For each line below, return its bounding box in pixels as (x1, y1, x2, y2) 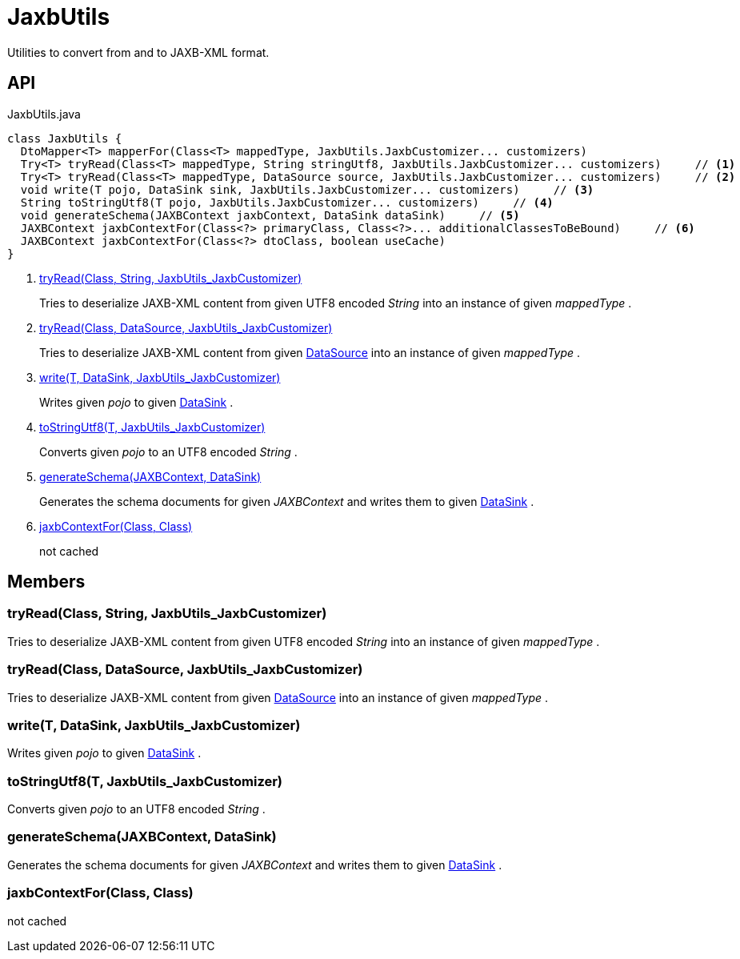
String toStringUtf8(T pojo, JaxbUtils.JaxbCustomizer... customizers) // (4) (20, 195, 554, 209)
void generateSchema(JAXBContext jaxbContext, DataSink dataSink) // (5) (20, 208, 520, 222)
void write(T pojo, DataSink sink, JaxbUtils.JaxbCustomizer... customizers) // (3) (20, 183, 594, 196)
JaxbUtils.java (7, 106, 81, 121)
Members (7, 572, 86, 592)
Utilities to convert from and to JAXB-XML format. (7, 45, 270, 59)
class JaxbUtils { (7, 131, 122, 145)
